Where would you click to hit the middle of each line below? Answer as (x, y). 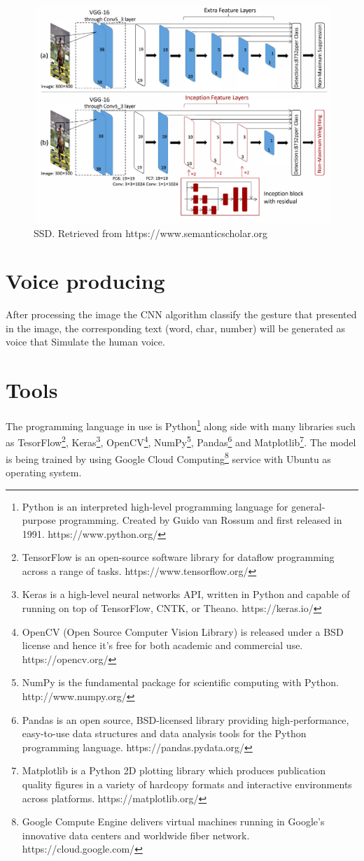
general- (308, 506)
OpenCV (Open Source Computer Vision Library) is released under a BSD (183, 631)
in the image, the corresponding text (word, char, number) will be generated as (175, 328)
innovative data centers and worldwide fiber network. (136, 835)
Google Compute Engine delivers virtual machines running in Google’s (173, 821)
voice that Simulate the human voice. (85, 342)
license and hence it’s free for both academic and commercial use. (162, 645)
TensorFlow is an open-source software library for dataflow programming (178, 557)
